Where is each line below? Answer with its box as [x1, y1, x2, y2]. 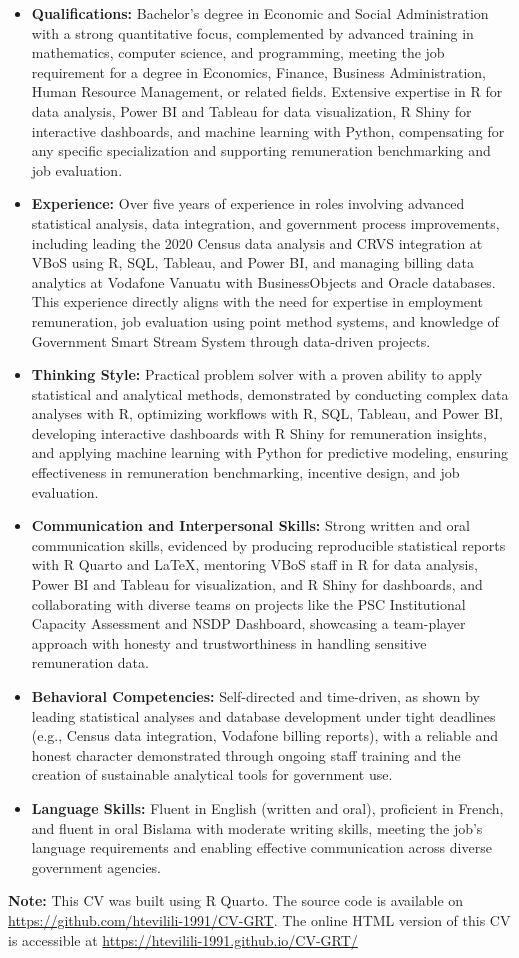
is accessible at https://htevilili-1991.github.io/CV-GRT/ [8, 929, 358, 950]
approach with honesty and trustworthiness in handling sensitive [31, 632, 427, 653]
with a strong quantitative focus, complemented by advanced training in [31, 22, 474, 43]
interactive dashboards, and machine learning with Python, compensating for [31, 120, 505, 141]
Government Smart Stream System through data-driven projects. [31, 330, 431, 351]
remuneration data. [31, 652, 149, 673]
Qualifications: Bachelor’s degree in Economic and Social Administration [31, 3, 489, 23]
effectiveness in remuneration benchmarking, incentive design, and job [31, 462, 460, 483]
